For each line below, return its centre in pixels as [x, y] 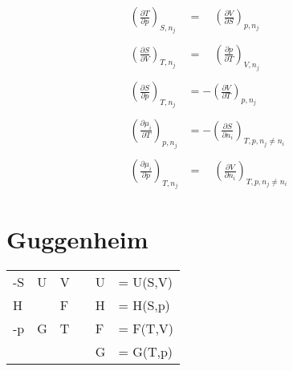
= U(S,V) [145, 281]
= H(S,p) [144, 304]
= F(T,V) [146, 328]
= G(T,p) [146, 351]
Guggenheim [77, 238]
